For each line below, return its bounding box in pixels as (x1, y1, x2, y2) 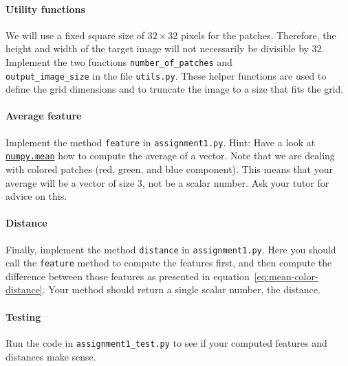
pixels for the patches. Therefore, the (180, 27, 336, 42)
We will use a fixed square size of (6, 27, 145, 42)
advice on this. (6, 189, 67, 203)
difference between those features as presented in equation (6, 268, 250, 283)
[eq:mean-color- (254, 268, 318, 283)
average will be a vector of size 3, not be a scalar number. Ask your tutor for (6, 175, 329, 190)
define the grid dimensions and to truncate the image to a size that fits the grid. (6, 82, 344, 96)
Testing (6, 309, 41, 323)
